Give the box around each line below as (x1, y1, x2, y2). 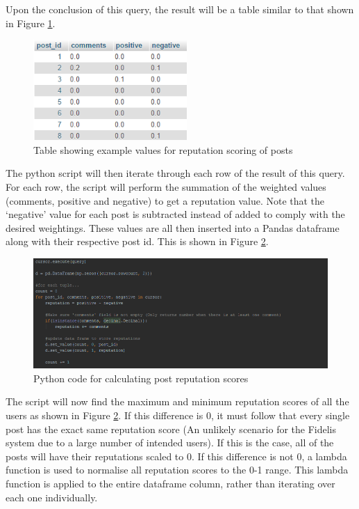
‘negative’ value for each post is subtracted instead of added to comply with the (6, 207, 345, 221)
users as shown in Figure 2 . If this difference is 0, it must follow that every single (6, 408, 350, 423)
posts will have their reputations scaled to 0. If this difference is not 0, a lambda (6, 448, 347, 463)
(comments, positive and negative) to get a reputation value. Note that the (6, 193, 325, 207)
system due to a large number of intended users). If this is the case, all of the (6, 435, 334, 450)
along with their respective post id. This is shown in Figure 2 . (6, 234, 269, 249)
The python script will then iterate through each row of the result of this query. (6, 166, 345, 180)
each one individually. (6, 490, 98, 504)
